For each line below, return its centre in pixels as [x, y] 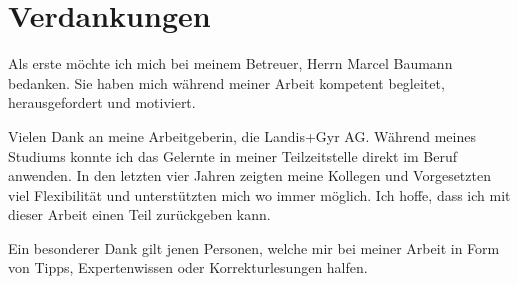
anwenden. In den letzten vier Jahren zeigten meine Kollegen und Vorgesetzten [249, 175]
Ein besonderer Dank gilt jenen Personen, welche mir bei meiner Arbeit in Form [254, 247]
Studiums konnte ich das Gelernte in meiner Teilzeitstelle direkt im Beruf [233, 155]
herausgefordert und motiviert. [102, 102]
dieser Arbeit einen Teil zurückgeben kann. [139, 214]
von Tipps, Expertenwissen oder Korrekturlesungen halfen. [188, 267]
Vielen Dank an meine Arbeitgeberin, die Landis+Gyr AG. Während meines [242, 135]
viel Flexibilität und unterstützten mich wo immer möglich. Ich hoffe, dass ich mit [259, 194]
